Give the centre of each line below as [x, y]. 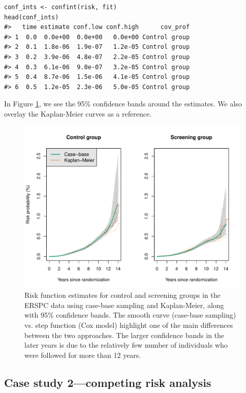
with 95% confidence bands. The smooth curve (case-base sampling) [130, 315]
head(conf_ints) [32, 17]
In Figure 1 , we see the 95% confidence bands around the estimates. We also [123, 104]
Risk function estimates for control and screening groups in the [122, 295]
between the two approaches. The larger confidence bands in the [125, 335]
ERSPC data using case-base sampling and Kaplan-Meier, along [124, 305]
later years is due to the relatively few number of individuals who [126, 345]
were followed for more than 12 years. [83, 355]
